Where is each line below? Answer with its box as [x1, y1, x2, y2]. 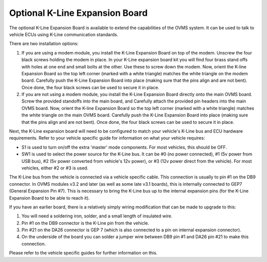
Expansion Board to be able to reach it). [9, 195, 90, 201]
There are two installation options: [9, 41, 79, 47]
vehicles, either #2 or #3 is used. [21, 165, 89, 171]
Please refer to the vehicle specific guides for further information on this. [9, 250, 158, 256]
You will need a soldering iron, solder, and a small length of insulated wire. [21, 213, 173, 219]
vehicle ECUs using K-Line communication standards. [9, 31, 119, 37]
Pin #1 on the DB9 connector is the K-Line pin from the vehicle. [21, 220, 149, 226]
